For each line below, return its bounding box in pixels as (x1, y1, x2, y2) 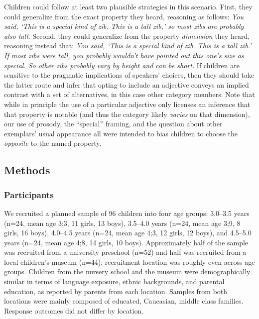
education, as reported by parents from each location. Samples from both (4, 286, 228, 296)
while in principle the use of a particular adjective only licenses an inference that (4, 99, 251, 109)
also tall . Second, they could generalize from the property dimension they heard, (4, 30, 250, 41)
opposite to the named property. (4, 138, 102, 148)
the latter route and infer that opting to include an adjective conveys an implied (4, 79, 249, 90)
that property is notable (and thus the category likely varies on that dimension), (4, 108, 250, 119)
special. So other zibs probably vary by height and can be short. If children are (4, 60, 240, 70)
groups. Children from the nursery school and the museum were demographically (4, 266, 251, 277)
